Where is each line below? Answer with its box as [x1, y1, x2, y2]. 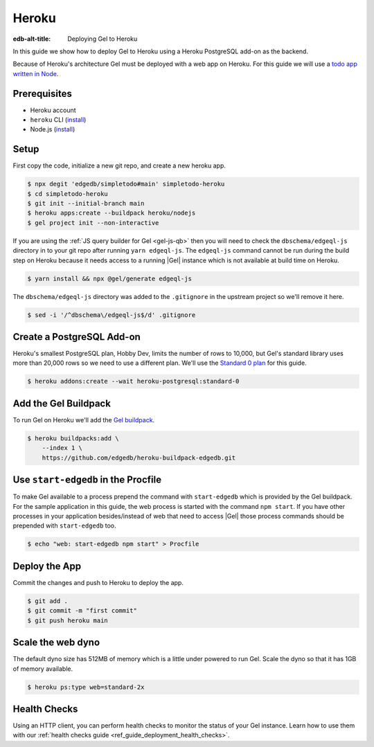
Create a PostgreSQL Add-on [12, 331, 141, 343]
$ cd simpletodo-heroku [27, 190, 109, 197]
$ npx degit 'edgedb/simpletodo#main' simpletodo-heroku [27, 180, 225, 188]
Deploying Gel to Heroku [67, 35, 138, 43]
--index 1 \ [42, 444, 83, 452]
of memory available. [12, 665, 73, 673]
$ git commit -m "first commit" [27, 606, 138, 615]
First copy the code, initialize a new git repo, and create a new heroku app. [12, 161, 226, 170]
